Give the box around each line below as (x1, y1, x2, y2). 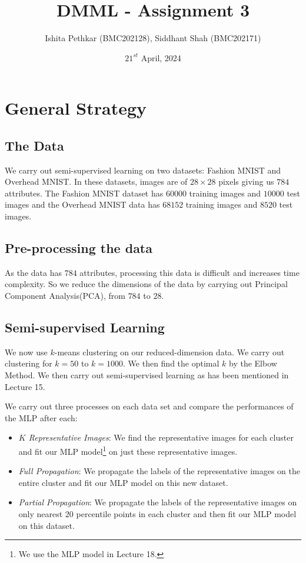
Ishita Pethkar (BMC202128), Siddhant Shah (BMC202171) (45, 32, 261, 44)
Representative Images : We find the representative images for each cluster (28, 431, 294, 444)
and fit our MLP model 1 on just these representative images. (18, 444, 238, 457)
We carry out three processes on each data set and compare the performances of (5, 400, 294, 412)
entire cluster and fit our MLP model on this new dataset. (18, 476, 228, 488)
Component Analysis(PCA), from (5, 289, 125, 302)
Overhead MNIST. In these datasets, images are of (5, 175, 188, 188)
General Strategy (5, 96, 147, 120)
